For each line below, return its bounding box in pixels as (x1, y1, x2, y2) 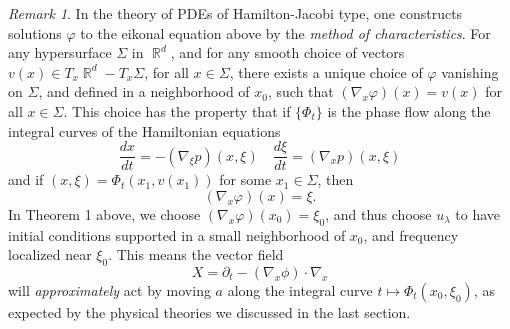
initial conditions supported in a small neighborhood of (8, 224, 346, 245)
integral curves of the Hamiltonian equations (8, 120, 281, 141)
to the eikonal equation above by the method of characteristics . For (80, 22, 491, 43)
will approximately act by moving (8, 280, 211, 300)
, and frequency (363, 224, 459, 245)
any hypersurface (8, 42, 112, 63)
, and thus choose (325, 203, 432, 224)
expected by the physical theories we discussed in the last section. (8, 302, 411, 322)
